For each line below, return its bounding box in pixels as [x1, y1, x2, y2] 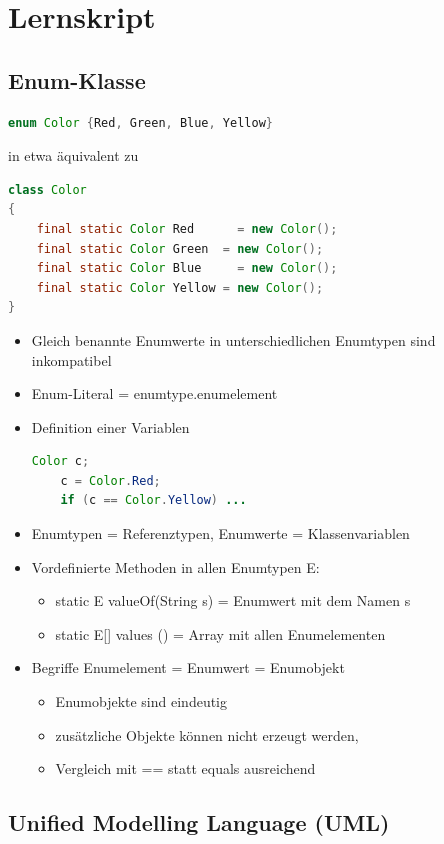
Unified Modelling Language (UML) [8, 807, 390, 838]
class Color [8, 182, 87, 197]
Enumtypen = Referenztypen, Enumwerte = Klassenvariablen [31, 523, 410, 544]
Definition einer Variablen [31, 416, 190, 437]
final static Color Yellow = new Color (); [36, 280, 324, 295]
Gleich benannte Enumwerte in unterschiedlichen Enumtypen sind [31, 329, 436, 350]
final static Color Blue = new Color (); [36, 261, 338, 276]
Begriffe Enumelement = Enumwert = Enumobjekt [31, 657, 345, 678]
